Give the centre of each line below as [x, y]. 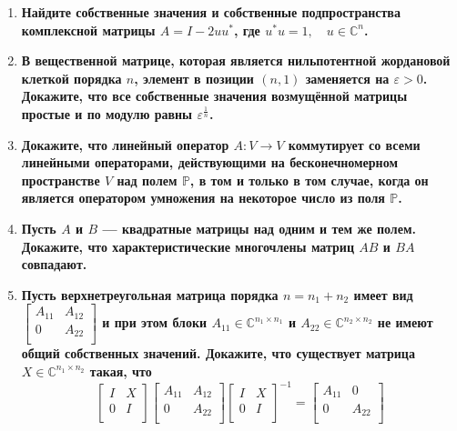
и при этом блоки [155, 322]
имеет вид [383, 294]
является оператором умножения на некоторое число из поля [203, 198]
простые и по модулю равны [107, 113]
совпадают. [54, 264]
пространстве [61, 180]
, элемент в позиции [194, 78]
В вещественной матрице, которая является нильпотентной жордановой [236, 60]
